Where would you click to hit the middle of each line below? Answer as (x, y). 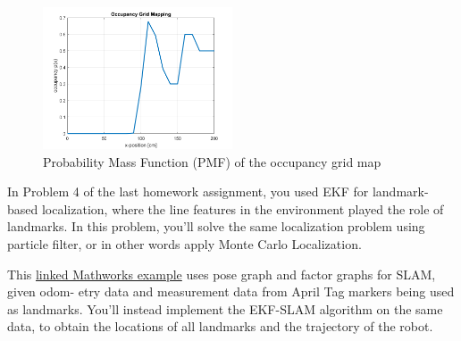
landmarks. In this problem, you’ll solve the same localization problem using (216, 226)
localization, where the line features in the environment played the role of (243, 208)
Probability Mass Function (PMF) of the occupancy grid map (212, 161)
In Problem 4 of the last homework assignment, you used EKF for (188, 191)
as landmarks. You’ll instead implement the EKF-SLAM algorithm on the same (225, 308)
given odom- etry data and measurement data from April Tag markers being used (231, 291)
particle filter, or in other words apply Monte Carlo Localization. (184, 243)
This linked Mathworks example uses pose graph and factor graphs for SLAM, (222, 274)
